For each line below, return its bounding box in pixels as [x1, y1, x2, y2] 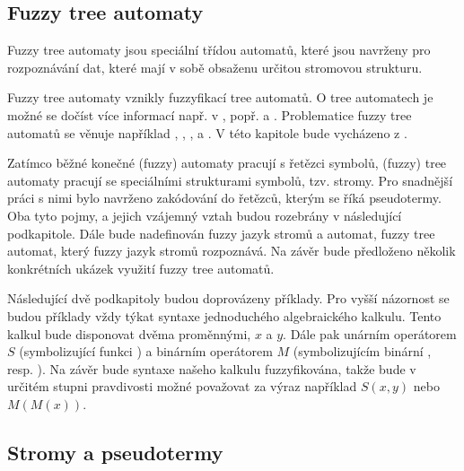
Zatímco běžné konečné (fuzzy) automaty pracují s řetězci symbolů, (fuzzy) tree [7, 153, 447, 172]
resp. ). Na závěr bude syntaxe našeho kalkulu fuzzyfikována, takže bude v [7, 359, 416, 378]
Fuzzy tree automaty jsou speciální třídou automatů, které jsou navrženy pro [7, 40, 431, 59]
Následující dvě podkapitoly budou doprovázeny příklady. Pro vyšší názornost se [7, 289, 450, 308]
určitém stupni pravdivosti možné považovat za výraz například [7, 377, 357, 396]
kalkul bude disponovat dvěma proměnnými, [7, 324, 251, 343]
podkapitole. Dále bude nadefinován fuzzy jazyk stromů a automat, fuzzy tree [7, 223, 435, 242]
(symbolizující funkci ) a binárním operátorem [19, 342, 273, 361]
